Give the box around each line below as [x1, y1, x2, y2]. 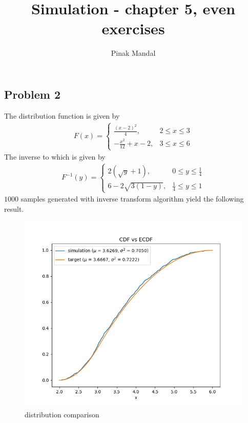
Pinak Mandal [111, 48, 156, 58]
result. [4, 203, 24, 214]
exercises [101, 18, 165, 39]
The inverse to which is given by [4, 151, 106, 162]
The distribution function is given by [4, 110, 120, 121]
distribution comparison [25, 409, 99, 419]
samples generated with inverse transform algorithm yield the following [20, 193, 244, 204]
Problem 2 [4, 86, 60, 102]
